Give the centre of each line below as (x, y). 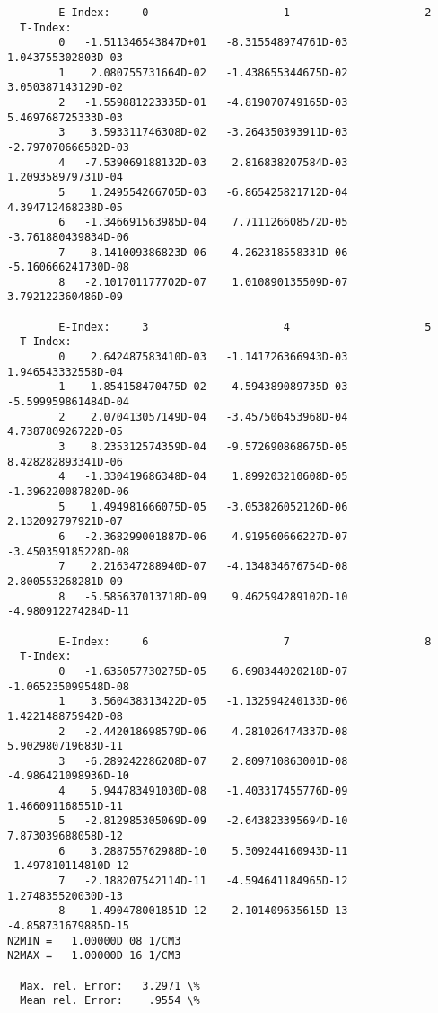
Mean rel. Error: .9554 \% (110, 1001)
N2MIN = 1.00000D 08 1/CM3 (94, 941)
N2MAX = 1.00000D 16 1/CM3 (94, 956)
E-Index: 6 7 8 (245, 641)
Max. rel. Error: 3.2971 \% (110, 986)
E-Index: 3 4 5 (245, 327)
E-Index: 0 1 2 (245, 13)
